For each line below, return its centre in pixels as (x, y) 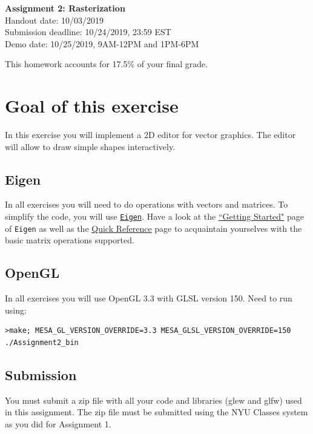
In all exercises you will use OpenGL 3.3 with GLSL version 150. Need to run (149, 298)
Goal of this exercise (92, 106)
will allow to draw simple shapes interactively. (90, 146)
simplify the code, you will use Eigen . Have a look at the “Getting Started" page (155, 216)
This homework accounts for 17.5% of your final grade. (107, 64)
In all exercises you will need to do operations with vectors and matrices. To (147, 204)
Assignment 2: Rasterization (65, 8)
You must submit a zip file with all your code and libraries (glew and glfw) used (153, 400)
